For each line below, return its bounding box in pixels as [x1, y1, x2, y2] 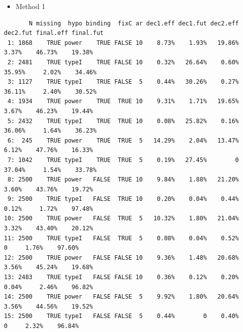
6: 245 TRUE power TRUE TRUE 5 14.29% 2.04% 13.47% [7, 137, 239, 144]
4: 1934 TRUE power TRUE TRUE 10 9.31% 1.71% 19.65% [7, 98, 239, 105]
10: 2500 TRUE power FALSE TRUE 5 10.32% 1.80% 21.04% [4, 215, 239, 222]
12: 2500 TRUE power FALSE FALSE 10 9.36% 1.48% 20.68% [4, 254, 239, 261]
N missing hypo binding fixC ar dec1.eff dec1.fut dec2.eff [29, 19, 239, 27]
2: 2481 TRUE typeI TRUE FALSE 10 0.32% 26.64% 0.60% [7, 58, 239, 66]
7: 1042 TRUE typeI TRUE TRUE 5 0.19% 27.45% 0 [7, 156, 239, 164]
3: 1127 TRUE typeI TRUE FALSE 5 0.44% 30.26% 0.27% [7, 78, 239, 86]
